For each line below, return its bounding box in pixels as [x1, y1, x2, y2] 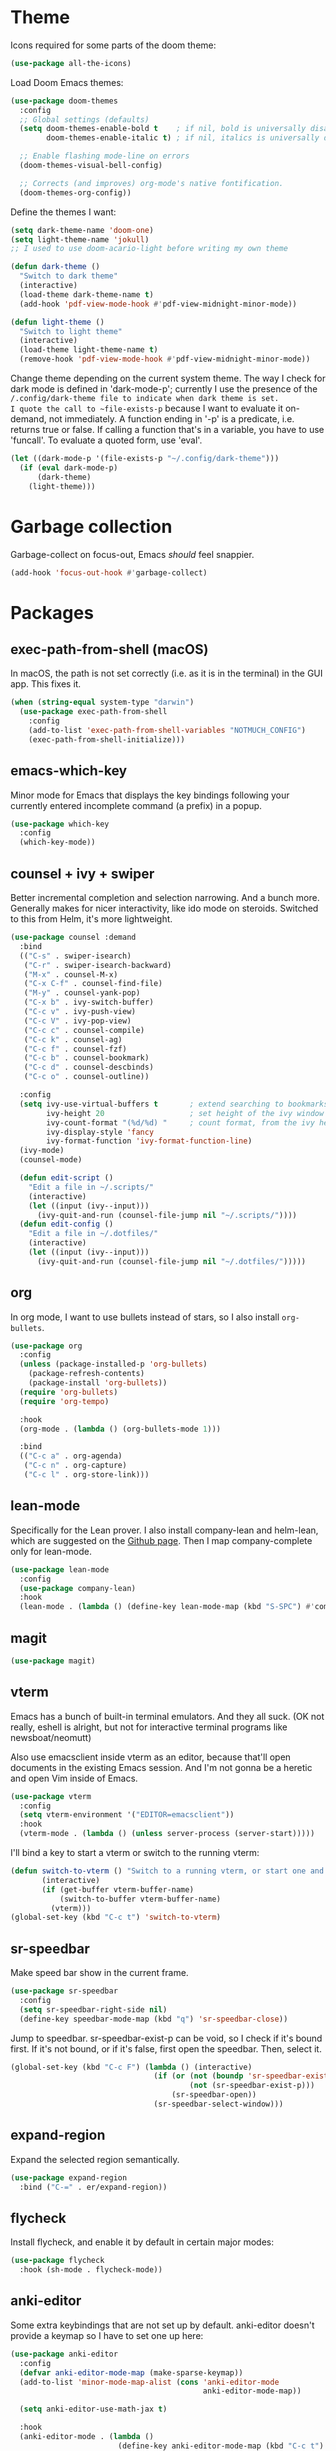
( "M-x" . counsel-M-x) [23, 969, 118, 980]
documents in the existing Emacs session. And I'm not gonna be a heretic [10, 1761, 313, 1773]
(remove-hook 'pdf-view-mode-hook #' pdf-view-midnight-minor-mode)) [19, 354, 311, 365]
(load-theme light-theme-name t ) [19, 345, 159, 355]
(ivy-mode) [19, 1146, 65, 1156]
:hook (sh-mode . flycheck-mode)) [19, 2265, 163, 2275]
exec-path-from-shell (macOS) [10, 641, 209, 658]
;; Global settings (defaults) [19, 114, 150, 125]
